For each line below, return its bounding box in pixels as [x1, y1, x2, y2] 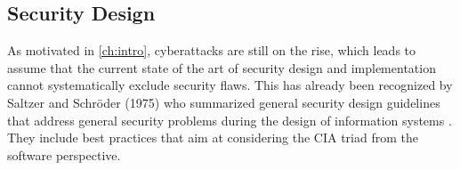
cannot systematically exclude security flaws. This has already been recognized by [7, 76, 453, 94]
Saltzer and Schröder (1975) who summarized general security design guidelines [7, 93, 440, 111]
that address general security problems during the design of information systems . [7, 110, 452, 129]
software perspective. [7, 145, 121, 164]
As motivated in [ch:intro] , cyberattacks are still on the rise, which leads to [7, 41, 416, 60]
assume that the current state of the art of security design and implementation [7, 58, 436, 77]
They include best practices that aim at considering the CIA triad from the [7, 128, 418, 147]
